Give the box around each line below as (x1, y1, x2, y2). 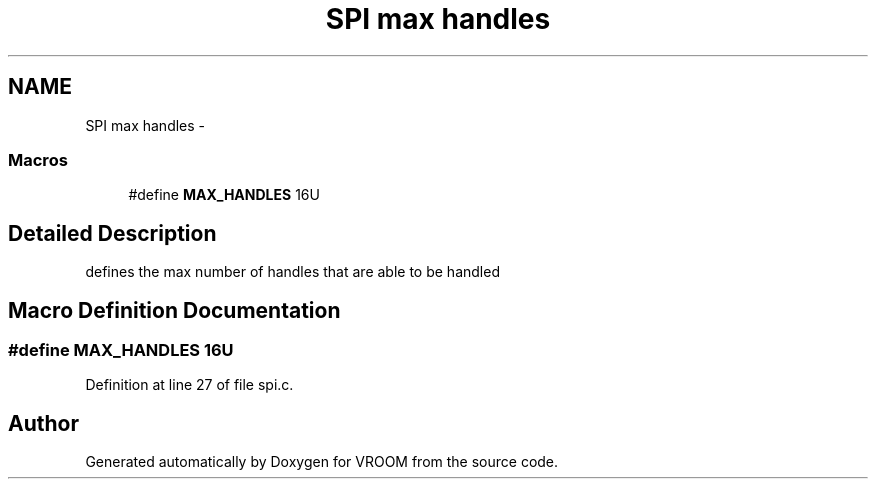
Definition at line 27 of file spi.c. (85, 376, 294, 394)
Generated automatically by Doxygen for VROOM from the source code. (85, 453, 559, 471)
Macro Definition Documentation (8, 297, 341, 323)
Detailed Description (8, 220, 217, 246)
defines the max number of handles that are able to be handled (85, 263, 500, 281)
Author (8, 410, 79, 436)
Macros (8, 149, 68, 170)
